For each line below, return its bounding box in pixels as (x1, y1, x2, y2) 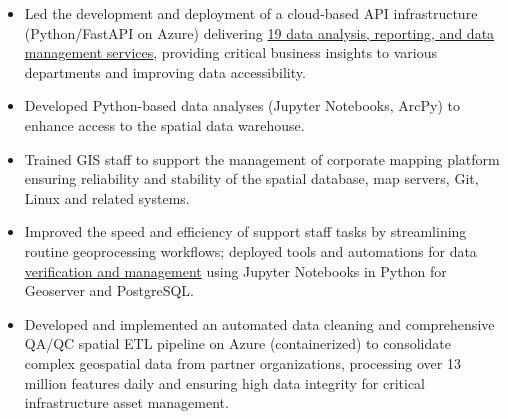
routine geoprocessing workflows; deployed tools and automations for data (24, 240, 477, 261)
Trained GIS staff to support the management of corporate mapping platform (24, 148, 500, 169)
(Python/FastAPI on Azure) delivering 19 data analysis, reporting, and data (24, 22, 495, 43)
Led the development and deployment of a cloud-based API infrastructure (24, 3, 478, 23)
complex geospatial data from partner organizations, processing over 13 (24, 352, 461, 373)
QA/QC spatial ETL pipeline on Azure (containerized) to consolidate (24, 333, 451, 354)
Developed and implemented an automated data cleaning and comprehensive (24, 313, 495, 334)
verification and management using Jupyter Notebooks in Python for (24, 260, 447, 281)
